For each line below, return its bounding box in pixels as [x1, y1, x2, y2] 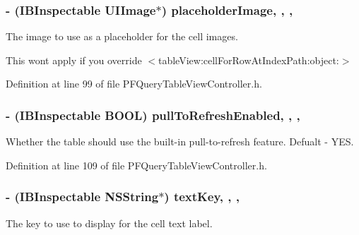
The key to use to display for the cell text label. [6, 215, 213, 230]
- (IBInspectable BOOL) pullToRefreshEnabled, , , [6, 106, 300, 123]
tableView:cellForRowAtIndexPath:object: [158, 52, 339, 67]
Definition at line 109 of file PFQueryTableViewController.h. [6, 157, 267, 172]
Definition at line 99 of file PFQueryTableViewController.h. [6, 76, 262, 91]
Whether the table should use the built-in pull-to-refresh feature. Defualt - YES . [6, 134, 354, 149]
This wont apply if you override [6, 52, 142, 67]
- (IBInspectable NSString [6, 188, 159, 205]
